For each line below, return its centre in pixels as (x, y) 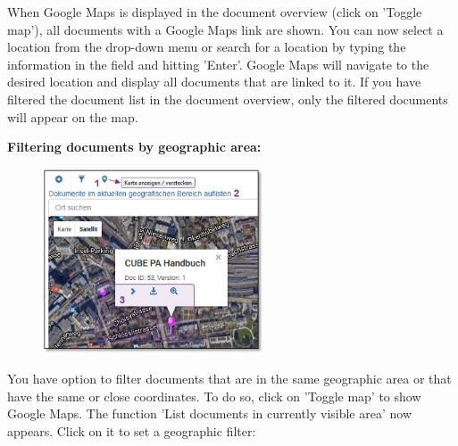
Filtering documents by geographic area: (134, 147)
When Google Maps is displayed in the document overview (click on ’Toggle (215, 12)
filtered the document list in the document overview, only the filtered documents (228, 99)
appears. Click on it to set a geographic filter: (132, 430)
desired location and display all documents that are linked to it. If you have (214, 82)
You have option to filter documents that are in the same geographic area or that (229, 379)
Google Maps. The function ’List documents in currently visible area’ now (210, 413)
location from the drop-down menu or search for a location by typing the (207, 47)
